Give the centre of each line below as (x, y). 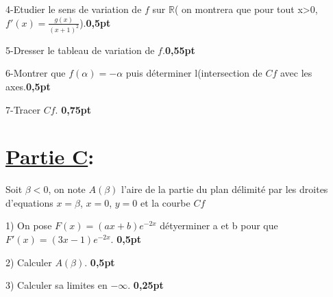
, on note (67, 189)
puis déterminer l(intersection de (194, 73)
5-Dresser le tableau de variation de (80, 50)
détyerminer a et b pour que (219, 225)
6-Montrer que (36, 73)
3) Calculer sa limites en (57, 285)
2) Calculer (29, 262)
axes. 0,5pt (28, 86)
